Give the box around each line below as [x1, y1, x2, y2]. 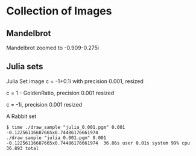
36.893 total [6, 145, 39, 151]
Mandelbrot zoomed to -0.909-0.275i [6, 44, 100, 51]
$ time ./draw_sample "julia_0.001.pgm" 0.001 [6, 124, 125, 130]
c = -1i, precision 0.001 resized [6, 101, 83, 108]
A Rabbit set [6, 113, 37, 120]
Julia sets [6, 61, 43, 72]
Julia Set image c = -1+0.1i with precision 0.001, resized [6, 77, 144, 85]
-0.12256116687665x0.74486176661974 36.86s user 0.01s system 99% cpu [6, 140, 190, 146]
